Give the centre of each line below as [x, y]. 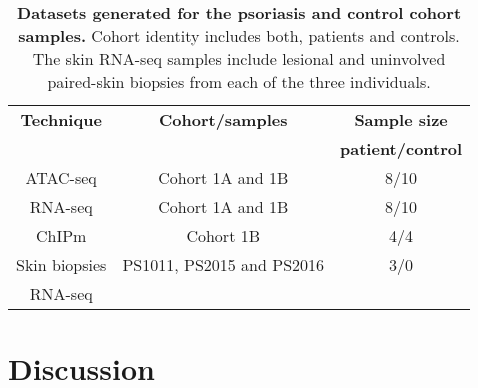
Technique [61, 119]
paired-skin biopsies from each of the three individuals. [239, 81]
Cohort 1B [223, 235]
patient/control [401, 148]
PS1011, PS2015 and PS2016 [223, 264]
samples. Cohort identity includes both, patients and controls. [239, 35]
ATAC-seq [61, 177]
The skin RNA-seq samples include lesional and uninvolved [239, 58]
